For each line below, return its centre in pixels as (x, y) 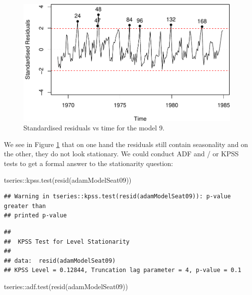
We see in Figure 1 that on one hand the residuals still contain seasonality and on (126, 144)
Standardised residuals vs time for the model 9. (94, 128)
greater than (25, 206)
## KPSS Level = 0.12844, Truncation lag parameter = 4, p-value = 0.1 (123, 270)
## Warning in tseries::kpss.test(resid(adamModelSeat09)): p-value (117, 197)
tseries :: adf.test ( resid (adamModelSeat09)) (66, 286)
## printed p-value (35, 216)
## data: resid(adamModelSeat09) (60, 261)
